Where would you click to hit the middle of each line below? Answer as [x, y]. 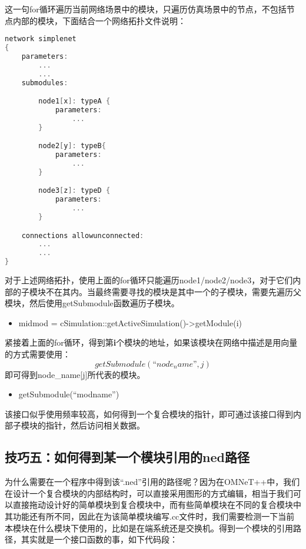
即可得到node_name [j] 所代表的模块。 [75, 374]
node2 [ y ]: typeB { [72, 146]
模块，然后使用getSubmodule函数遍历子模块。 [92, 303]
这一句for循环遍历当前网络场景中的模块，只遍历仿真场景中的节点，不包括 [146, 9]
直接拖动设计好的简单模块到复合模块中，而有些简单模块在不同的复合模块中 [157, 505]
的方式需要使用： [38, 354]
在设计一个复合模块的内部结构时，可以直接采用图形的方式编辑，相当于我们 [149, 493]
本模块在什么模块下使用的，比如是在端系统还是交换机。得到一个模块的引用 [149, 528]
